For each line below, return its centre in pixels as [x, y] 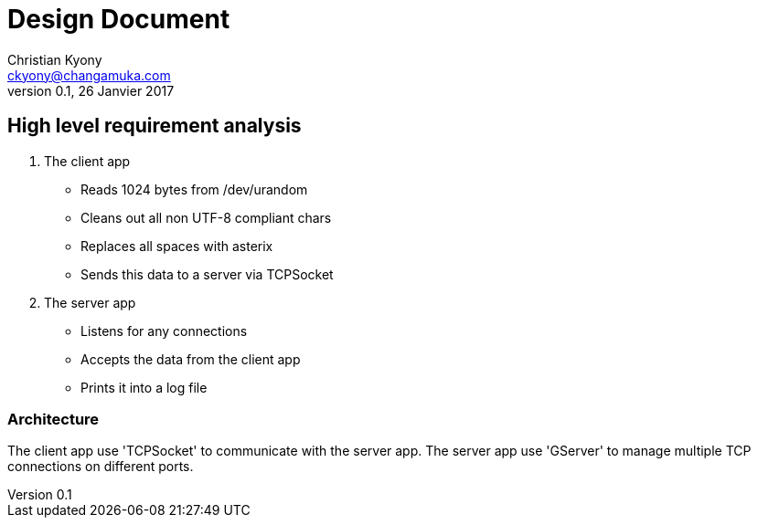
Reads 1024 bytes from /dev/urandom [194, 189]
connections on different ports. [101, 467]
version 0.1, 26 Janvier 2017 [91, 90]
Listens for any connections [164, 331]
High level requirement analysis [155, 126]
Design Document [119, 19]
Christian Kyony [55, 59]
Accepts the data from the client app [191, 359]
